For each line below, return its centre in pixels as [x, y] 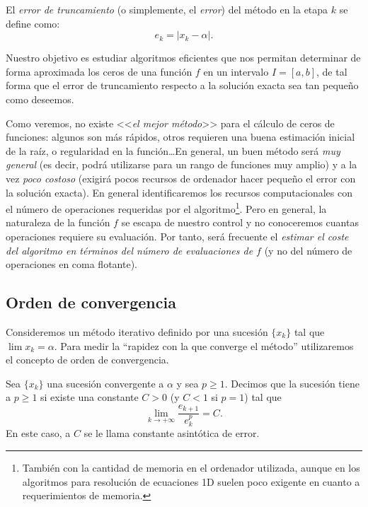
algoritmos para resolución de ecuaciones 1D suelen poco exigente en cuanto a [191, 481]
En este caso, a [38, 433]
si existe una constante [90, 397]
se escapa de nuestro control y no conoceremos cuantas [240, 222]
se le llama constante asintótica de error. [172, 433]
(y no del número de [308, 250]
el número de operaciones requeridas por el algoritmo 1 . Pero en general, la [166, 208]
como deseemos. [40, 99]
